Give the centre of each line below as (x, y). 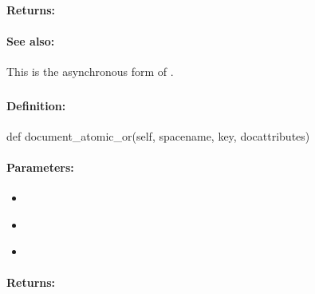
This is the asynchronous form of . (90, 71)
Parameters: (40, 167)
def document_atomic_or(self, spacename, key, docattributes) (158, 135)
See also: (31, 40)
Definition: (36, 105)
